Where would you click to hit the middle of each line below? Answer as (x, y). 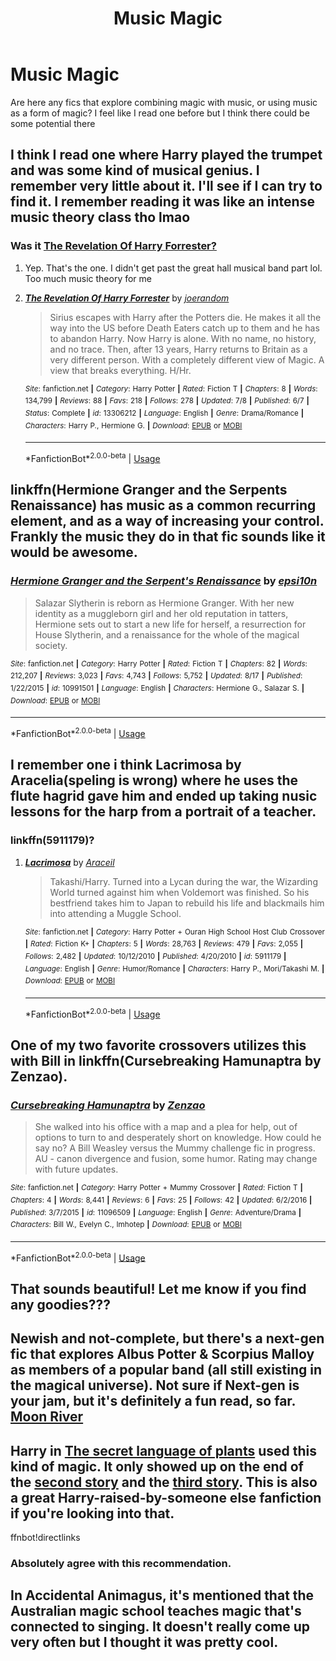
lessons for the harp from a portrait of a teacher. (163, 812)
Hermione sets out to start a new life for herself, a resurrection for (170, 624)
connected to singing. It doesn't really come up (160, 1627)
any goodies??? (61, 1304)
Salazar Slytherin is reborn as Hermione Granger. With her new (164, 603)
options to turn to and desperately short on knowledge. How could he (178, 1138)
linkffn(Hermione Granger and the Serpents (149, 490)
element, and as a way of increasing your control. (167, 521)
